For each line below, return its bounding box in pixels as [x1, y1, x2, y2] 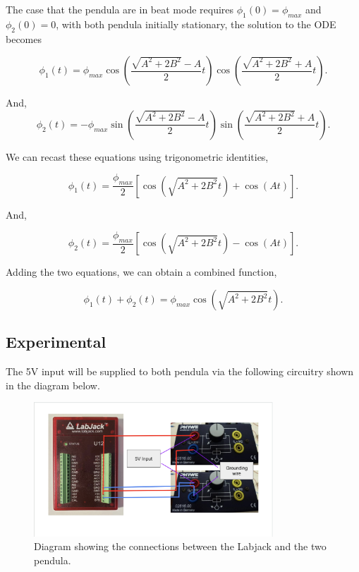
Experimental [6, 331, 107, 353]
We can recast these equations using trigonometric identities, [6, 149, 269, 164]
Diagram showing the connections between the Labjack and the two [34, 539, 327, 554]
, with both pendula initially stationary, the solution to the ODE [56, 16, 336, 31]
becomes [6, 31, 42, 46]
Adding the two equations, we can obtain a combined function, [6, 264, 277, 279]
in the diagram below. [6, 377, 100, 392]
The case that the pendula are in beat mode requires [6, 2, 234, 16]
